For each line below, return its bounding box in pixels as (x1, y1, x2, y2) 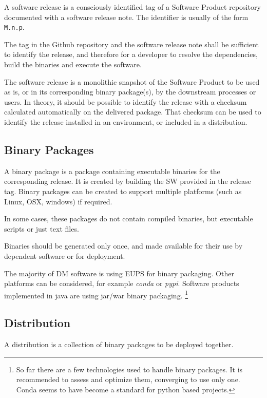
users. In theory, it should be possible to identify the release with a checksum (4, 96, 247, 107)
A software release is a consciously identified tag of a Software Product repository (4, 2, 261, 12)
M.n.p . (4, 22, 25, 32)
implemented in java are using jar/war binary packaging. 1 (4, 288, 188, 300)
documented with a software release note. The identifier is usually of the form (4, 11, 249, 22)
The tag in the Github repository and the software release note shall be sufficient (4, 39, 259, 49)
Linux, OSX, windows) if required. (4, 196, 112, 206)
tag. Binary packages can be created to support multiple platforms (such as (4, 185, 242, 196)
